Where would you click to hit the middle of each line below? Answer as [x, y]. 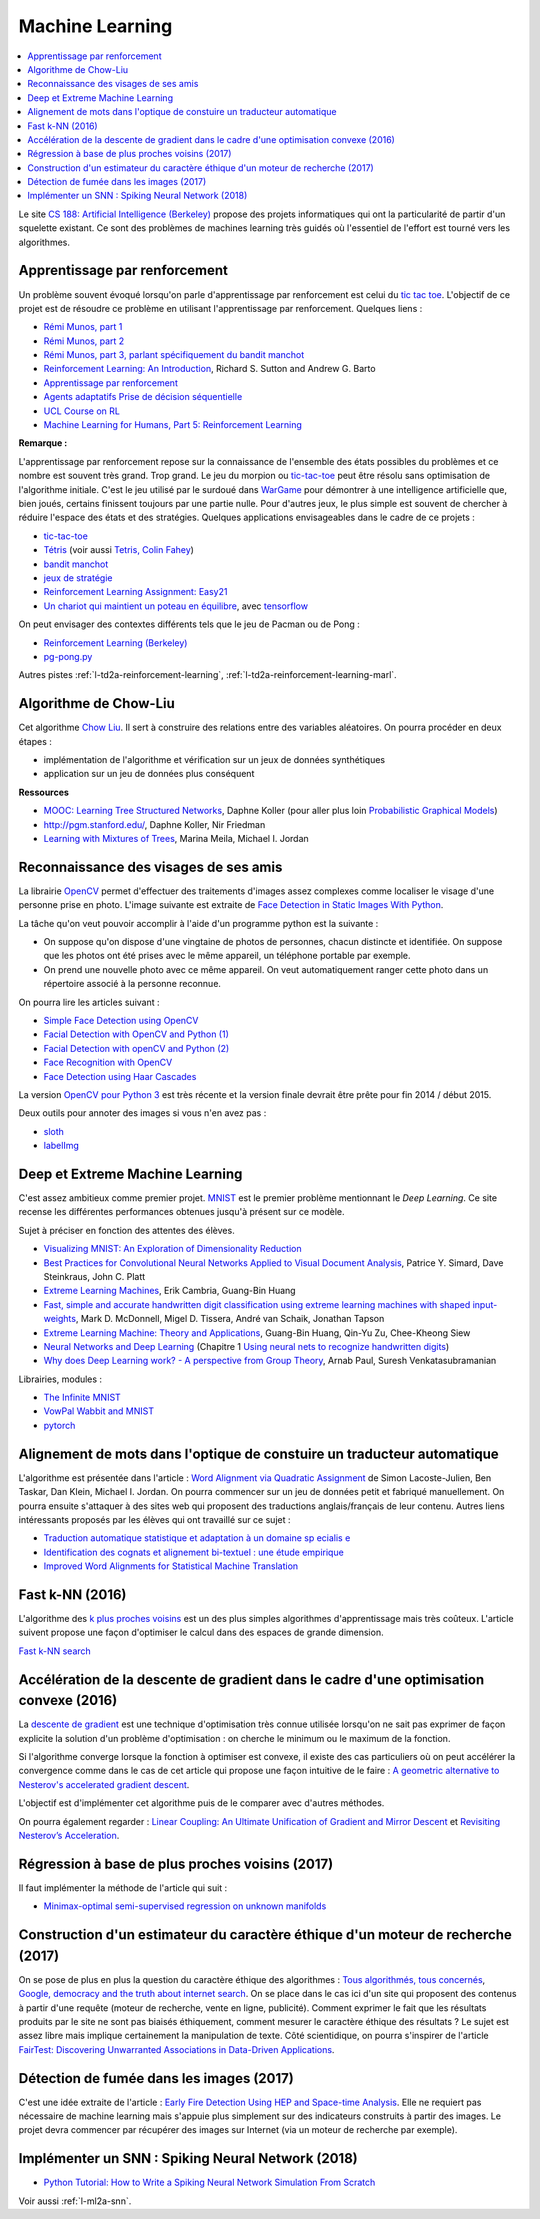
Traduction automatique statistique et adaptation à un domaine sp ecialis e [197, 1538]
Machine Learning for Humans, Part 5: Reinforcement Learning [172, 425]
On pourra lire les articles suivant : [89, 1002]
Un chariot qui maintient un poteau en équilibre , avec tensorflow [176, 606]
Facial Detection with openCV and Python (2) [136, 1048]
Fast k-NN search [55, 1651]
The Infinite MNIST [82, 1397]
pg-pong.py [68, 656]
